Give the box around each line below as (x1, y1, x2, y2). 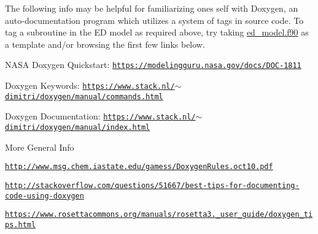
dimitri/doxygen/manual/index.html (5, 123, 150, 132)
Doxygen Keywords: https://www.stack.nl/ (5, 79, 175, 92)
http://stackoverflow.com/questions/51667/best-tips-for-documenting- (5, 181, 300, 190)
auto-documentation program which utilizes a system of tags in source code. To (5, 13, 304, 26)
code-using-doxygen (5, 191, 84, 200)
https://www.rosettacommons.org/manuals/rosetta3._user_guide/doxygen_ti (5, 210, 313, 219)
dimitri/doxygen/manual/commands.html (5, 92, 163, 101)
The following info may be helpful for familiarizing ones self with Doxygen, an (5, 2, 298, 14)
